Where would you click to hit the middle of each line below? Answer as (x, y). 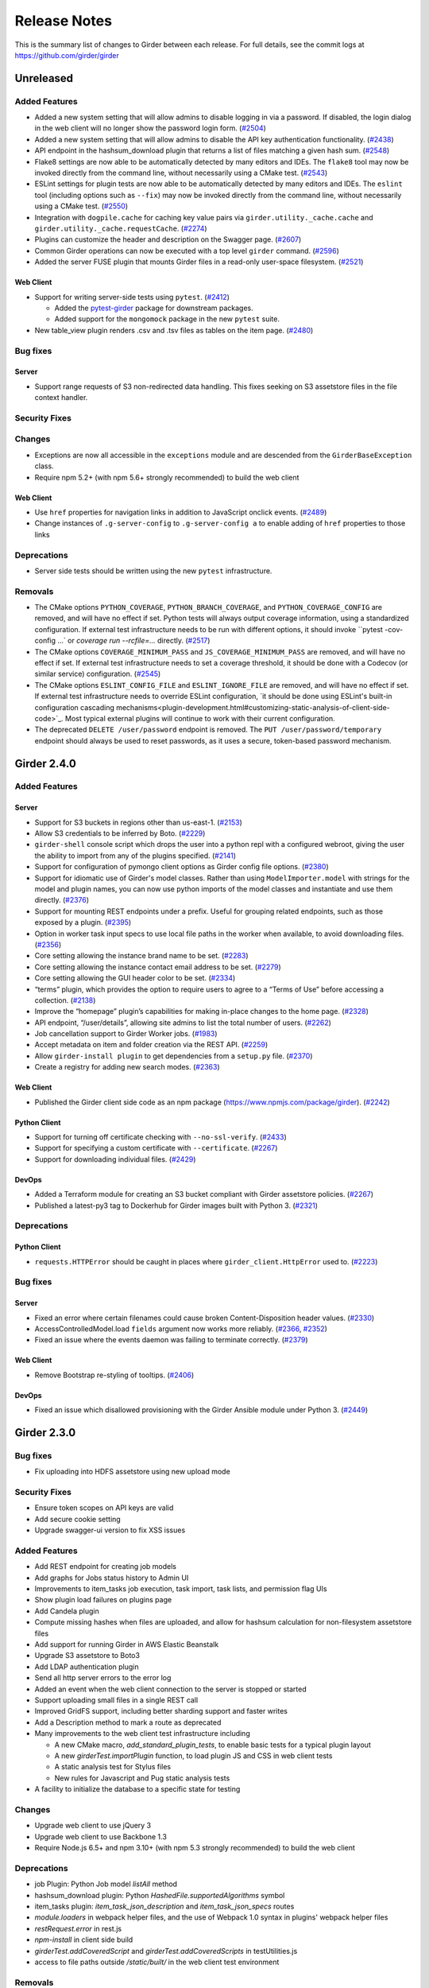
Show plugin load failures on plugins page (103, 1600)
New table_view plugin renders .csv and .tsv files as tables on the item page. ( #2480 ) (174, 330)
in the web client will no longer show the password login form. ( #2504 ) (150, 128)
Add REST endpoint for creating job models (106, 1567)
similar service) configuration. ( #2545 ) (98, 674)
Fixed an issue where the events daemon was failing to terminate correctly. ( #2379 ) (172, 1340)
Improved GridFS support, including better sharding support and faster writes (161, 1711)
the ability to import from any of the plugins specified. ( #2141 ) (135, 856)
